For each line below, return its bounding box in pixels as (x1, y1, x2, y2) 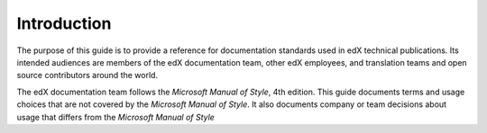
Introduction (16, 13, 112, 33)
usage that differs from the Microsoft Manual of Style (16, 111, 216, 122)
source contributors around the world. (16, 70, 158, 81)
